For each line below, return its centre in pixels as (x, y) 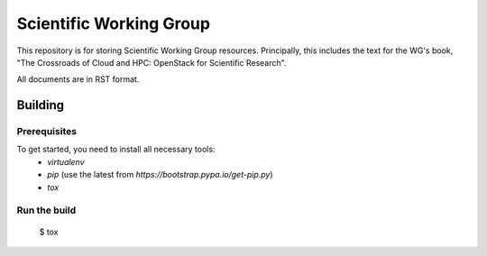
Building (41, 105)
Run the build (46, 210)
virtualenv (66, 161)
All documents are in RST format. (78, 79)
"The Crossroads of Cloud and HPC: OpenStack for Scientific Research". (152, 62)
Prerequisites (46, 132)
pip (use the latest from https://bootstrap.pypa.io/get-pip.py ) (161, 175)
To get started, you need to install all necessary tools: (116, 150)
